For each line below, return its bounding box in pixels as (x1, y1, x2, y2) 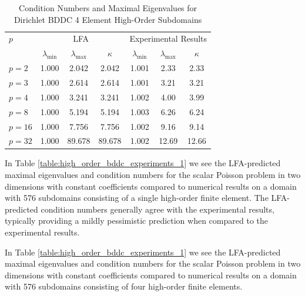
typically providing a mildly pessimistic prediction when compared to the (5, 214, 268, 227)
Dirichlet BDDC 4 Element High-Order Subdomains (14, 13, 202, 25)
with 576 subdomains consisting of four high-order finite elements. (5, 280, 243, 292)
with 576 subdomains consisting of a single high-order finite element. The (5, 191, 269, 204)
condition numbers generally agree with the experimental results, (41, 203, 274, 215)
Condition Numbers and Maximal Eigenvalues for (19, 2, 197, 14)
